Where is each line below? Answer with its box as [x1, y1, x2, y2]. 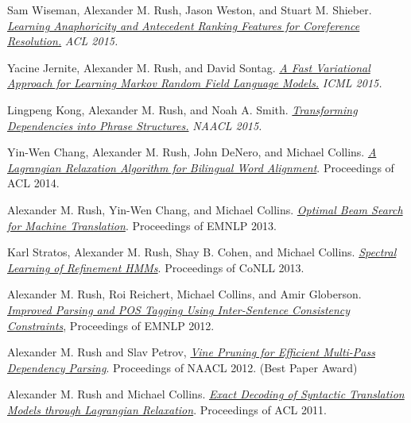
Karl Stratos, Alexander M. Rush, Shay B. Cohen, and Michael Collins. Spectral [7, 244, 397, 260]
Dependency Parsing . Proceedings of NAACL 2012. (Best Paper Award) [7, 359, 358, 375]
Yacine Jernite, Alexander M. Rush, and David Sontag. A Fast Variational [7, 59, 370, 75]
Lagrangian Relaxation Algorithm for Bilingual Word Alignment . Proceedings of [7, 159, 394, 175]
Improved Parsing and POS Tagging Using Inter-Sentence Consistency [7, 301, 351, 317]
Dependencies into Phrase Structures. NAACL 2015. [7, 117, 262, 133]
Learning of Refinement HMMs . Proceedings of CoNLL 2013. [7, 259, 304, 275]
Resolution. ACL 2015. [7, 33, 118, 49]
